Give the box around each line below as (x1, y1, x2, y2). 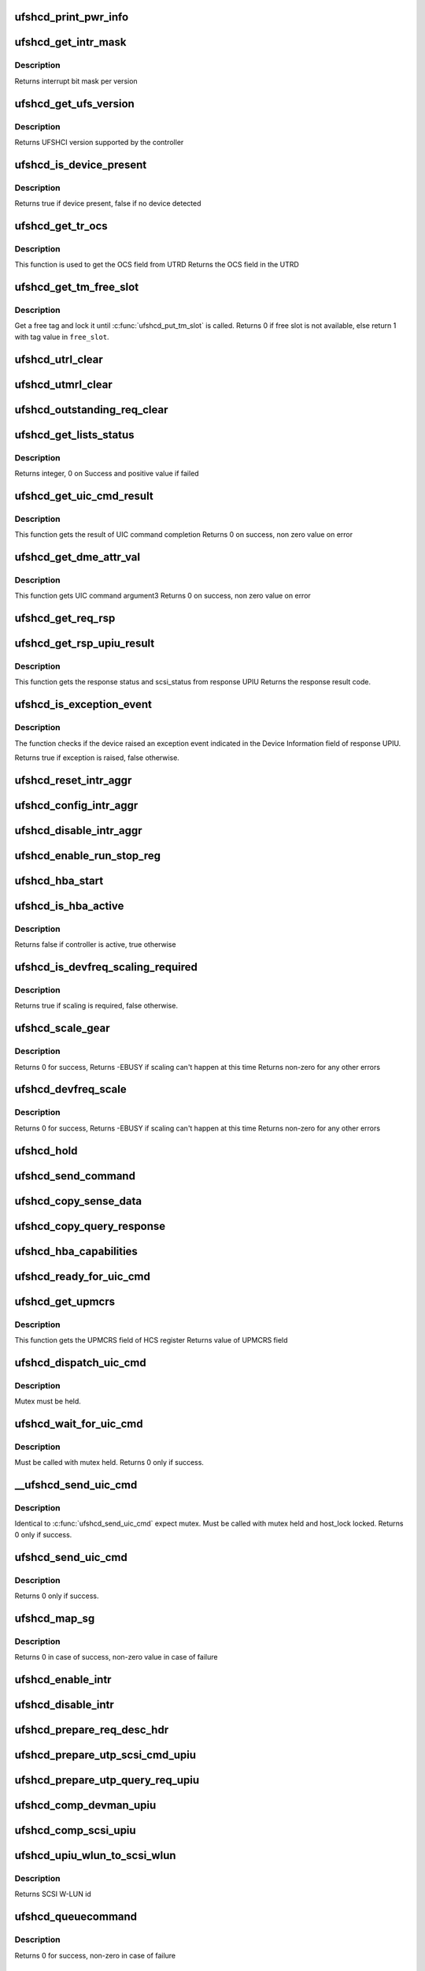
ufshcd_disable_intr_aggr (14, 824, 142, 837)
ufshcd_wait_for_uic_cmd (14, 1417, 143, 1430)
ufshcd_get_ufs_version (14, 97, 135, 110)
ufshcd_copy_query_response (14, 1219, 166, 1233)
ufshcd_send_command (14, 1169, 135, 1183)
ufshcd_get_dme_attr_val (14, 550, 141, 564)
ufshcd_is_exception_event (14, 698, 153, 711)
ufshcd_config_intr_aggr (14, 799, 139, 812)
